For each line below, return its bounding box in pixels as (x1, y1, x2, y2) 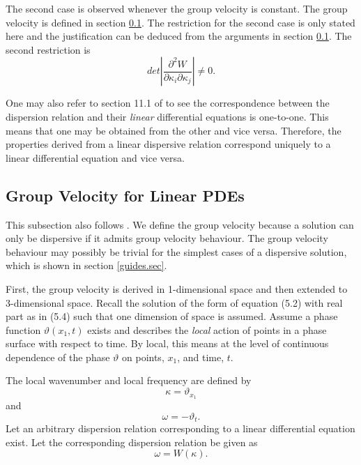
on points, (122, 349, 164, 364)
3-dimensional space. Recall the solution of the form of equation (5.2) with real (6, 295, 343, 310)
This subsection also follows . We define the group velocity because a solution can (6, 217, 354, 231)
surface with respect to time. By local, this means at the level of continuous (6, 336, 329, 351)
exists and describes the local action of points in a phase (87, 322, 327, 337)
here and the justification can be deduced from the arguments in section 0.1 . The (6, 29, 352, 43)
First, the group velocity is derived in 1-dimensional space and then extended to (6, 281, 348, 296)
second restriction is (6, 42, 91, 56)
